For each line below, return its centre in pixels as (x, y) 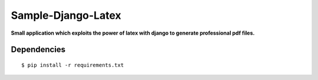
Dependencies (38, 50)
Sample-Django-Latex (66, 15)
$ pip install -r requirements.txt (73, 65)
